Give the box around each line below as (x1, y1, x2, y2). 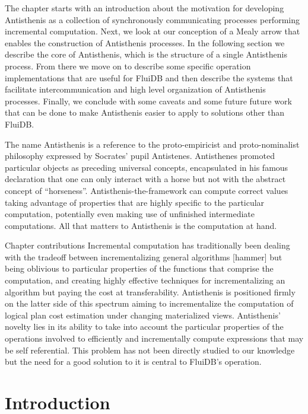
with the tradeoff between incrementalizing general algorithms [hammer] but (5, 250, 282, 263)
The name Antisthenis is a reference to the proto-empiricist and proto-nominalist (5, 138, 300, 150)
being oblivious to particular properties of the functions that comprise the (5, 262, 274, 275)
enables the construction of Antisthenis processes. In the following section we (5, 36, 285, 49)
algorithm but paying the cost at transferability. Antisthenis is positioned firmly (5, 285, 296, 298)
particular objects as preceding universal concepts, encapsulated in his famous (5, 161, 288, 173)
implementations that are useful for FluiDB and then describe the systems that (5, 71, 293, 84)
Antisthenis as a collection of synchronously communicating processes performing (5, 13, 300, 26)
